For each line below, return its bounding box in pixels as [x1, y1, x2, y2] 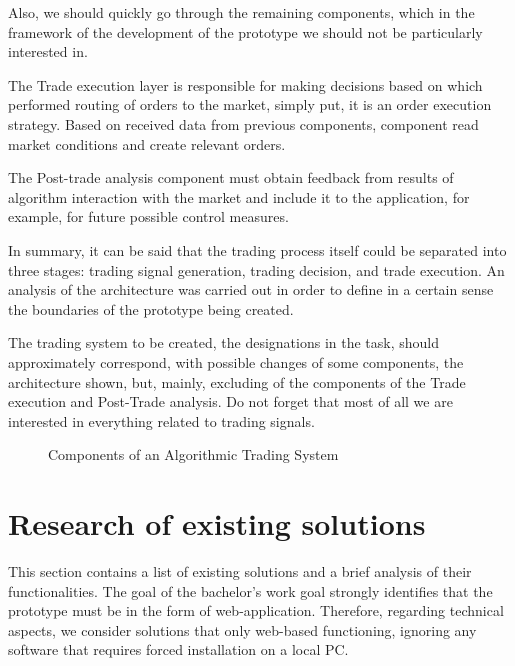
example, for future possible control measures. [8, 206, 289, 227]
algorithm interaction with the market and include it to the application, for [8, 186, 470, 207]
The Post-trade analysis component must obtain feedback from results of [8, 167, 454, 188]
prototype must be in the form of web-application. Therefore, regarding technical [8, 600, 504, 621]
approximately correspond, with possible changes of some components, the [8, 351, 464, 372]
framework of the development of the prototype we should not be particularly [8, 21, 483, 42]
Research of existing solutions [8, 503, 426, 544]
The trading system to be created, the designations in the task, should [8, 332, 440, 353]
